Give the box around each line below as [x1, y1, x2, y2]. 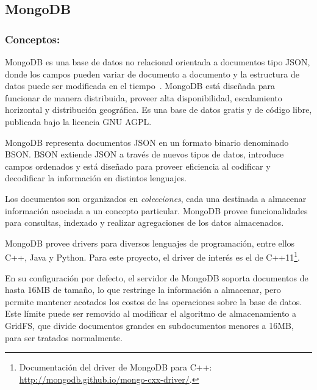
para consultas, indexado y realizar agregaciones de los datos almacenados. [5, 216, 284, 229]
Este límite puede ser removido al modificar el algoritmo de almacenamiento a [5, 307, 297, 320]
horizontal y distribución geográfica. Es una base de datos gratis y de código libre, [5, 103, 312, 116]
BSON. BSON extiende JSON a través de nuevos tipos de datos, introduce [5, 148, 284, 161]
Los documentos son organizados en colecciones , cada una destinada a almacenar [5, 192, 307, 204]
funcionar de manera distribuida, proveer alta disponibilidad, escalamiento [5, 91, 282, 104]
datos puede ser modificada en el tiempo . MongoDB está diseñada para [5, 79, 275, 92]
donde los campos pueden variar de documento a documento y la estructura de [5, 67, 299, 80]
